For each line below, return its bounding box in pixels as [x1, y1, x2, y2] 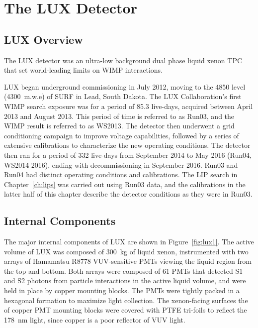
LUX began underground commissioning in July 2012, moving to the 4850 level [4, 81, 246, 92]
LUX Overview [4, 31, 83, 47]
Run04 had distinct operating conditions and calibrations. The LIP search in [4, 169, 238, 180]
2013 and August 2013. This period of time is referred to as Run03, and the [4, 110, 235, 121]
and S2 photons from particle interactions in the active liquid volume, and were [4, 275, 246, 286]
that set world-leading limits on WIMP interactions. [4, 65, 163, 75]
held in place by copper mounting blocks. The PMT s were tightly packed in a [4, 285, 240, 296]
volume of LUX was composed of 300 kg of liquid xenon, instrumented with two [4, 246, 249, 256]
